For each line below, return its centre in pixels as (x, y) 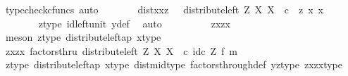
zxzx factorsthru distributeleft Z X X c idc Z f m (121, 50)
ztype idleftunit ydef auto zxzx (134, 23)
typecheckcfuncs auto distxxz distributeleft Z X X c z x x (164, 9)
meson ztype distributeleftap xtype (83, 37)
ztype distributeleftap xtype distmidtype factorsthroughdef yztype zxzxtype (174, 64)
